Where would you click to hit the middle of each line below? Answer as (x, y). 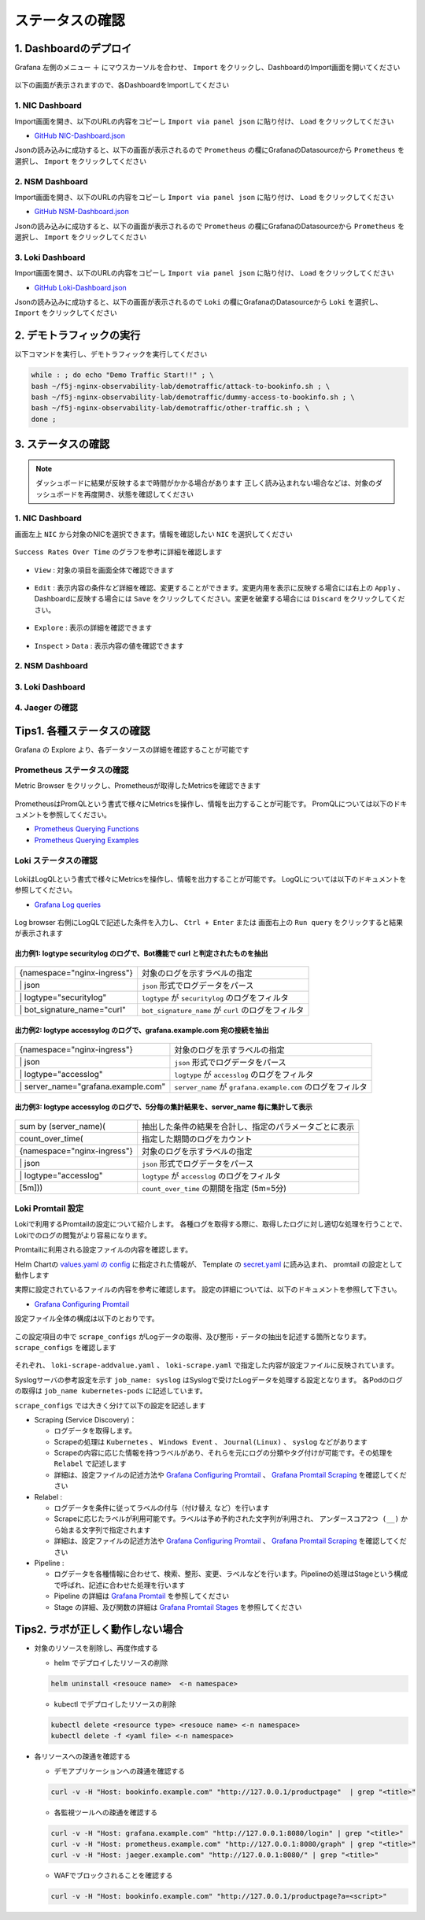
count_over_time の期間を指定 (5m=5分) (214, 1188)
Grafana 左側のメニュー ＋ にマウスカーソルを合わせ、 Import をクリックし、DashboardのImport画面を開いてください (207, 68)
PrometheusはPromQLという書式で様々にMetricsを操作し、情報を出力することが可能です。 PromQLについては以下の (204, 804)
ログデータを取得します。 (95, 1431)
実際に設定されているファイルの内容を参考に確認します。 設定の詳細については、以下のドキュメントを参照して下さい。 (208, 1289)
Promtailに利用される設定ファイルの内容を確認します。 (103, 1250)
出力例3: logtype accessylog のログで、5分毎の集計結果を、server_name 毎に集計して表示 (163, 1107)
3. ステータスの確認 (62, 444)
